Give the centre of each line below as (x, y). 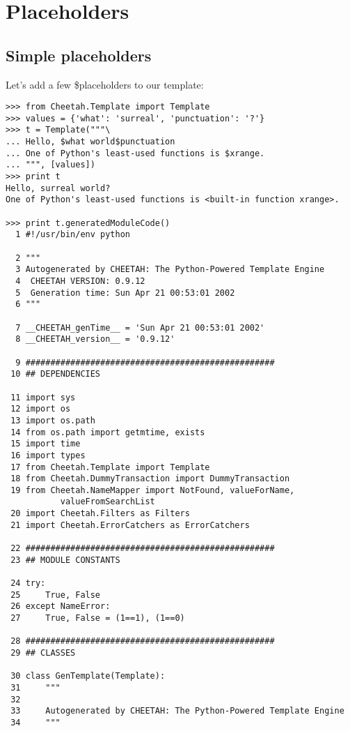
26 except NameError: (61, 606)
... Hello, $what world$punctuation (90, 142)
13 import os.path (53, 420)
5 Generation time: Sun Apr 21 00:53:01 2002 (125, 293)
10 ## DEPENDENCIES (56, 374)
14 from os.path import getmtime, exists (108, 432)
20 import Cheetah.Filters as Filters (100, 514)
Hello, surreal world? (58, 188)
